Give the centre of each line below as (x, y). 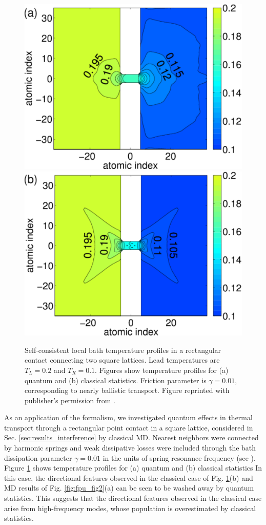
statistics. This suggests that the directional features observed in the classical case (133, 498)
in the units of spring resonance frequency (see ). (179, 457)
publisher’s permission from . (70, 400)
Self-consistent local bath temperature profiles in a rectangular (123, 350)
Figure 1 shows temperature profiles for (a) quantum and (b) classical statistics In (133, 468)
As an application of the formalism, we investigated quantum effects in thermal (128, 417)
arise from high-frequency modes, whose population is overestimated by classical (130, 508)
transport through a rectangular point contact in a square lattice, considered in (129, 427)
